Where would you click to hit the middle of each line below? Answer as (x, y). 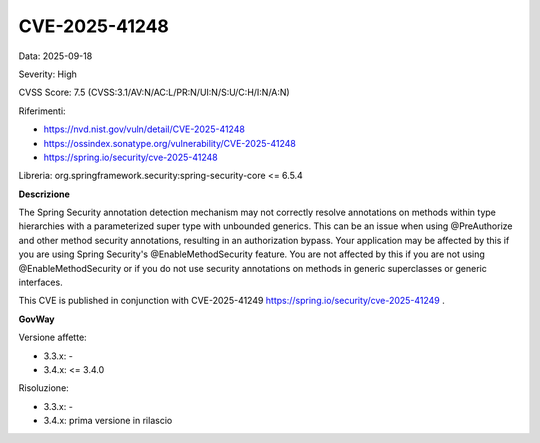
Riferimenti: (42, 111)
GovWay (36, 319)
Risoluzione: (43, 388)
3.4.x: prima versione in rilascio (108, 421)
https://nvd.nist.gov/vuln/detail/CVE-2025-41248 (144, 129)
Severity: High (47, 74)
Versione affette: (52, 337)
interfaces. (41, 282)
